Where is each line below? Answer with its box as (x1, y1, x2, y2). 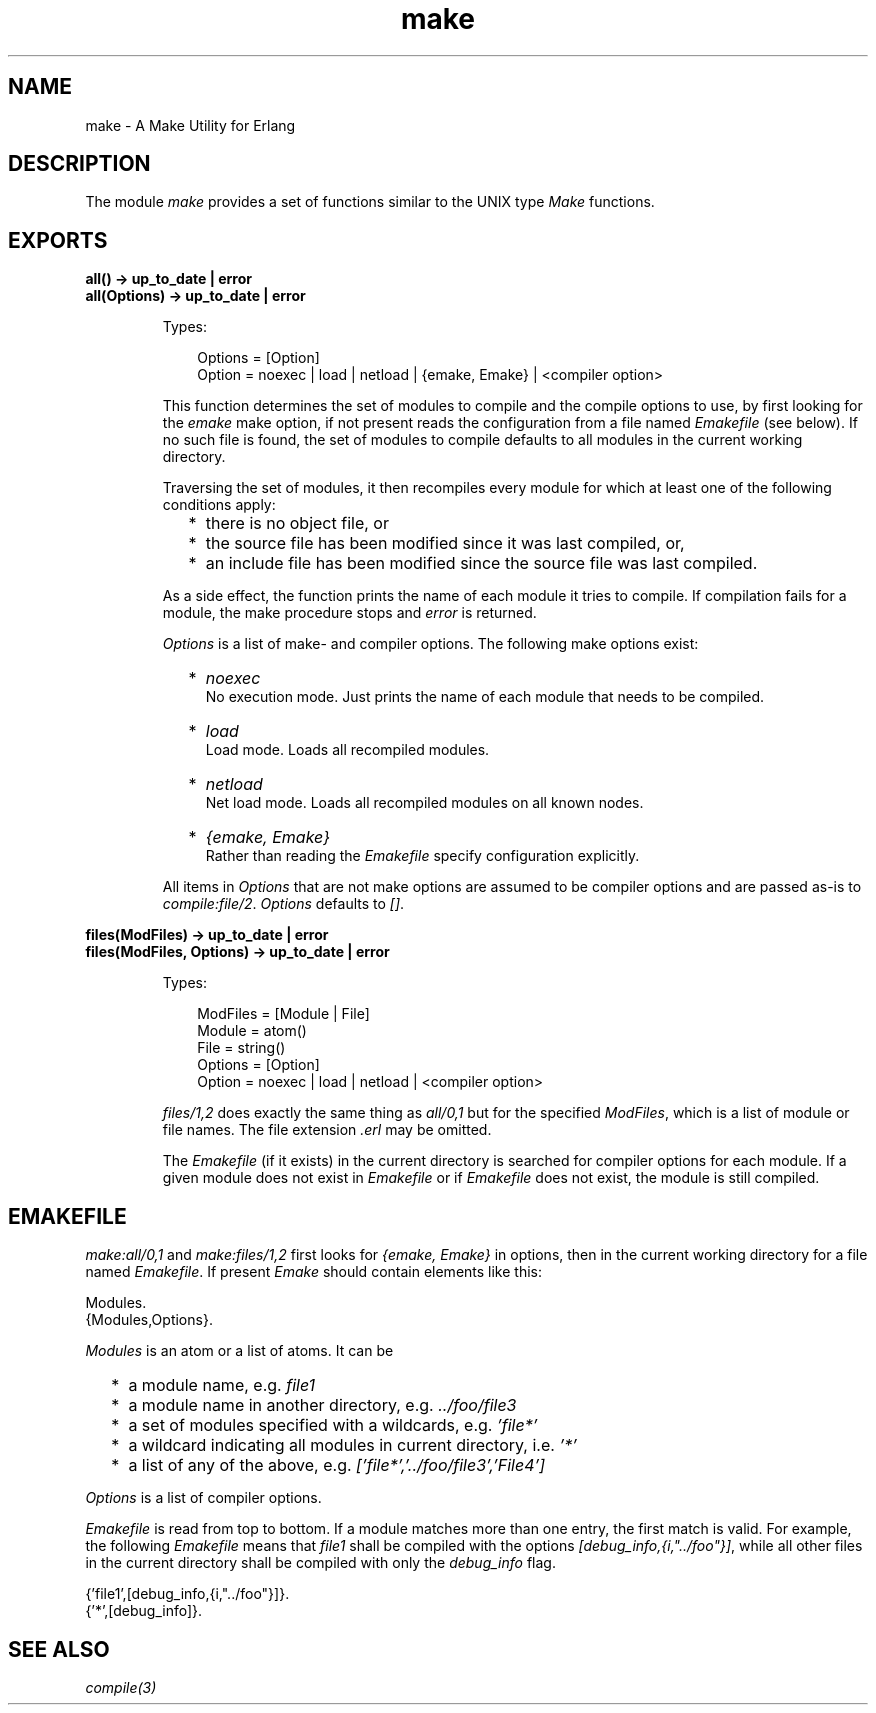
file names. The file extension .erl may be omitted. (162, 1121, 492, 1139)
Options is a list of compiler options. (85, 1489, 322, 1507)
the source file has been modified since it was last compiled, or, (205, 533, 685, 554)
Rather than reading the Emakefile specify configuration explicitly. (205, 847, 640, 865)
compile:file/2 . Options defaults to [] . (162, 895, 405, 913)
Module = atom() (197, 1022, 307, 1040)
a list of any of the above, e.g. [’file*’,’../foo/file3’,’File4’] (128, 1455, 546, 1476)
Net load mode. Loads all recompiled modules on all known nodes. (205, 794, 644, 812)
